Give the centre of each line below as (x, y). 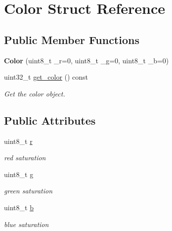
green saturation (28, 191)
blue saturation (26, 224)
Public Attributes (50, 120)
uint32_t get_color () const (46, 77)
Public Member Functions (72, 39)
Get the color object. (35, 93)
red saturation (25, 158)
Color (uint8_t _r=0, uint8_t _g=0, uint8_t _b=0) (86, 60)
